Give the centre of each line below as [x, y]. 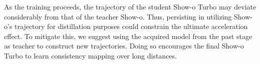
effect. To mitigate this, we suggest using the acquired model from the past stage [128, 36]
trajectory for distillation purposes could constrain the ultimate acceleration [131, 26]
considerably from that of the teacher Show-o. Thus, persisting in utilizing [118, 16]
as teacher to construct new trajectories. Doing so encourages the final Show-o [124, 46]
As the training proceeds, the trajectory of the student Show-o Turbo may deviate [130, 6]
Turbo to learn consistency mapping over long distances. [90, 55]
